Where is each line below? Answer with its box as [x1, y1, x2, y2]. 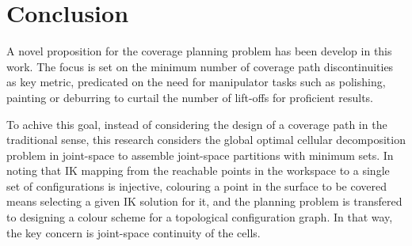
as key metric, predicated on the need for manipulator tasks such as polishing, [6, 74, 386, 90]
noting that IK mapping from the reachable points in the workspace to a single [6, 162, 390, 179]
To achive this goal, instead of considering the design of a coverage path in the [6, 115, 387, 132]
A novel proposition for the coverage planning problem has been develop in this [6, 43, 392, 59]
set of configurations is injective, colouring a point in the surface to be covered [6, 177, 387, 194]
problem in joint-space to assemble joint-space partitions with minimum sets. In [6, 146, 394, 163]
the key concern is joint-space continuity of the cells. [6, 224, 261, 240]
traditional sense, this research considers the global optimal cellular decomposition [6, 131, 406, 148]
